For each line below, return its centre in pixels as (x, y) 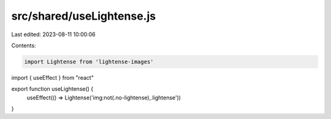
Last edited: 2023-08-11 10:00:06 (53, 34)
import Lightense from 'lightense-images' (89, 62)
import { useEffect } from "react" (53, 77)
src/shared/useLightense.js (84, 16)
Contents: (24, 45)
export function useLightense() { (52, 89)
